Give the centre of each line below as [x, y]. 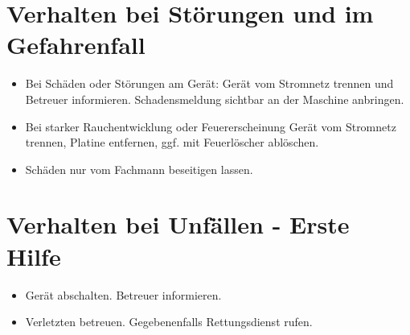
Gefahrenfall [76, 45]
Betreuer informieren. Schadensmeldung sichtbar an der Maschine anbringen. [215, 99]
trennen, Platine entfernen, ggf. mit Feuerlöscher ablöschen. [172, 142]
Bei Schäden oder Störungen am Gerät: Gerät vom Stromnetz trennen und [209, 83]
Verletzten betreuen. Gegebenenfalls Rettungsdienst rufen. [169, 322]
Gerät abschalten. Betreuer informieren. [123, 294]
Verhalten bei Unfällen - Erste [178, 224]
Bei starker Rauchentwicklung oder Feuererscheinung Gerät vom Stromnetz [211, 126]
